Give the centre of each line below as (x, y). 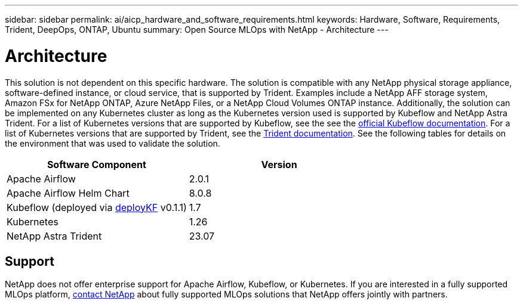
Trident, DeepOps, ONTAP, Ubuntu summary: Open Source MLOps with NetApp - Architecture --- (197, 30)
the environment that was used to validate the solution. (113, 143)
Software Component (96, 164)
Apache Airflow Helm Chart (68, 193)
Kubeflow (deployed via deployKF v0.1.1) (97, 207)
